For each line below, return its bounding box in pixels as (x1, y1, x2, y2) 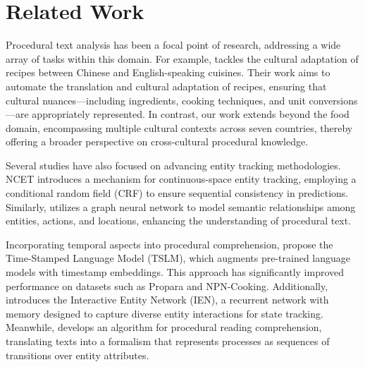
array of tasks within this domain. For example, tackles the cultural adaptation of (6, 51, 359, 66)
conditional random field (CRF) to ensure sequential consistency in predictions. (6, 186, 349, 200)
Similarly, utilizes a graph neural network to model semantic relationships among (6, 199, 356, 214)
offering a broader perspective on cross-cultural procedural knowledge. (6, 134, 309, 149)
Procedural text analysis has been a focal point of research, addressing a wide (6, 37, 341, 52)
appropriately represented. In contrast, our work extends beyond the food (32, 107, 349, 121)
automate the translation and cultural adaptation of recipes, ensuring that (6, 78, 327, 93)
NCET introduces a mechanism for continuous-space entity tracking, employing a (6, 172, 357, 186)
